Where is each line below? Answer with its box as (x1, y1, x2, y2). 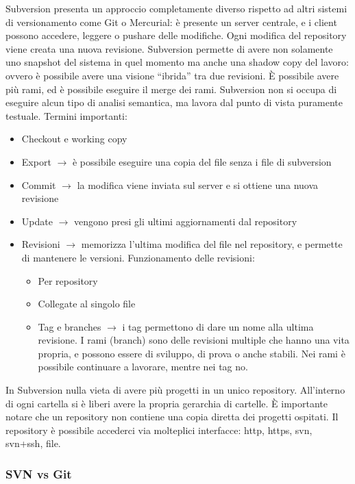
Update (21, 214, 53, 228)
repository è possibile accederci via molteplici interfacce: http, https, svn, (5, 422, 313, 437)
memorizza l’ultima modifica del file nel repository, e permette (81, 237, 343, 251)
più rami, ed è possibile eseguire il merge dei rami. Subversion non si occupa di (5, 81, 337, 96)
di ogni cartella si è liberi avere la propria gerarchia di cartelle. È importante (5, 396, 328, 410)
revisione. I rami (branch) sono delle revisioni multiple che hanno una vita (38, 333, 350, 347)
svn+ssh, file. (5, 436, 61, 450)
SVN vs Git (5, 465, 72, 482)
